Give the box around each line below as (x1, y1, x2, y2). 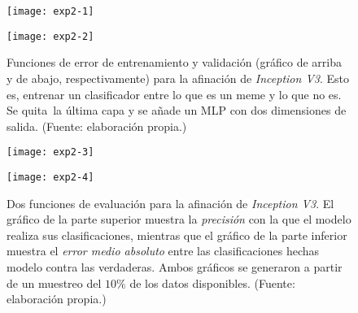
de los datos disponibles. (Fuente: (129, 274, 295, 291)
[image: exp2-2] (7, 30, 94, 42)
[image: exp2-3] (7, 146, 94, 159)
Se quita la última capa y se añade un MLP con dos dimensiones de (7, 102, 347, 119)
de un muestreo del (7, 274, 102, 291)
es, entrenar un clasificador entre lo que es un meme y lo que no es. (7, 85, 342, 102)
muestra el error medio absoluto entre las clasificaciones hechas (7, 242, 320, 259)
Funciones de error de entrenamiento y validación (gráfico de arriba (7, 54, 343, 71)
